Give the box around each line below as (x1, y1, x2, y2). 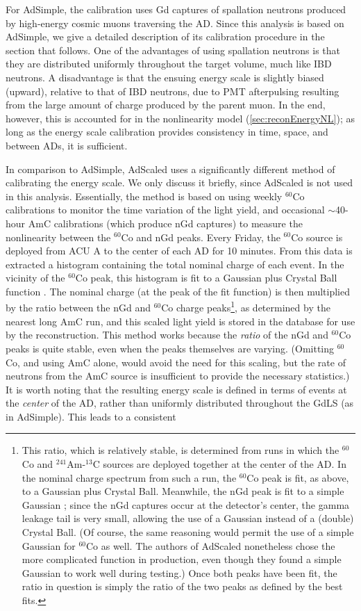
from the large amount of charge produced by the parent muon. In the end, (6, 97, 326, 112)
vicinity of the (6, 270, 65, 285)
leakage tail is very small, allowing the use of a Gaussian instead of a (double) (22, 511, 354, 526)
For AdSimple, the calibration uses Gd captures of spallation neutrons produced (6, 2, 346, 16)
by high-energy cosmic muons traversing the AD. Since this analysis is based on (6, 15, 344, 30)
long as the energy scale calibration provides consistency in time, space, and (6, 124, 328, 139)
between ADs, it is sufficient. (6, 138, 128, 152)
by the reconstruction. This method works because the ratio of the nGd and (6, 327, 328, 342)
